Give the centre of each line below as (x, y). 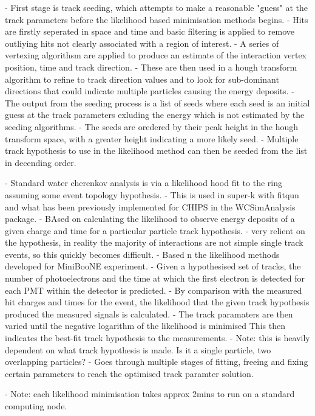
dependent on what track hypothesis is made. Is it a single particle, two (138, 349)
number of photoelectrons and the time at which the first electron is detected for (155, 278)
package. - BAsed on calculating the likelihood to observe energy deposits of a (150, 219)
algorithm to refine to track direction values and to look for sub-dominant (142, 79)
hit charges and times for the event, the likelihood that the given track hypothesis (157, 302)
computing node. (36, 406)
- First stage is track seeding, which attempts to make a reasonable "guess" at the (156, 7)
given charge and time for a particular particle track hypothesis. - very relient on (155, 230)
